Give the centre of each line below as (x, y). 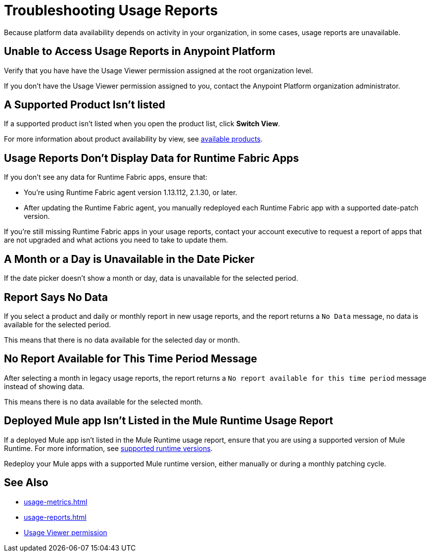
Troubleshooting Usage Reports (111, 10)
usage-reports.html (55, 517)
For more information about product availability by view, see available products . (133, 139)
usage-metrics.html (56, 502)
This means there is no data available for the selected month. (103, 402)
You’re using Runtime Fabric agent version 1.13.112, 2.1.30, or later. (131, 193)
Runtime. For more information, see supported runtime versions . (108, 448)
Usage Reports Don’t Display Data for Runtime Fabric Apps (151, 158)
